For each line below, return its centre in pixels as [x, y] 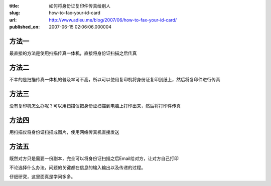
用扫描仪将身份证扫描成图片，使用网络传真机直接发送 [64, 132]
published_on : [25, 27]
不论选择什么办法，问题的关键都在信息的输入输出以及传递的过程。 [77, 167]
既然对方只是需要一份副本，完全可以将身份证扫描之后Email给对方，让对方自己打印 [94, 158]
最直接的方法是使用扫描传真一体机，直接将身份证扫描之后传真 [73, 53]
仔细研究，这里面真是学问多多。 [42, 177]
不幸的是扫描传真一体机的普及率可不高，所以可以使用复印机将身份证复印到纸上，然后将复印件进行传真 [115, 79]
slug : [15, 13]
